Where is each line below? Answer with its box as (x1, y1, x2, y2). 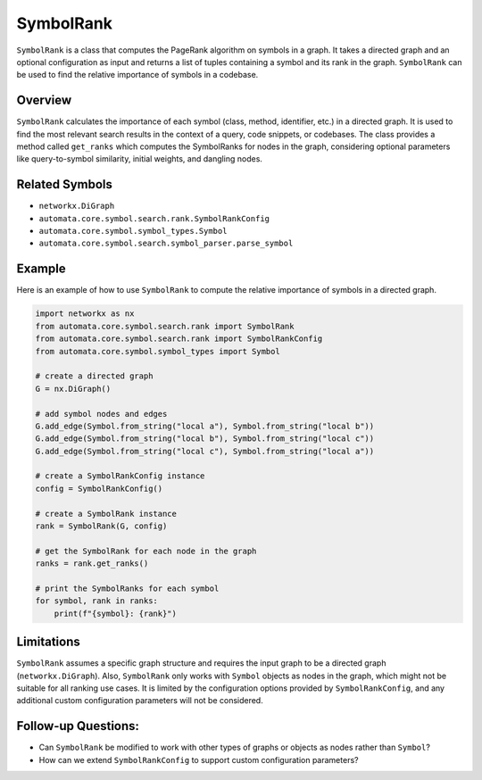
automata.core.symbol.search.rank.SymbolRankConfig (38, 213, 270, 223)
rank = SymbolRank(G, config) (35, 521, 168, 531)
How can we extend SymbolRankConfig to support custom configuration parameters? (38, 754, 359, 765)
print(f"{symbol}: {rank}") (54, 608, 178, 618)
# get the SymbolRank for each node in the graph (35, 545, 257, 556)
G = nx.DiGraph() (35, 384, 112, 394)
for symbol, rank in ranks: (35, 596, 158, 606)
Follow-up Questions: (16, 718, 140, 734)
